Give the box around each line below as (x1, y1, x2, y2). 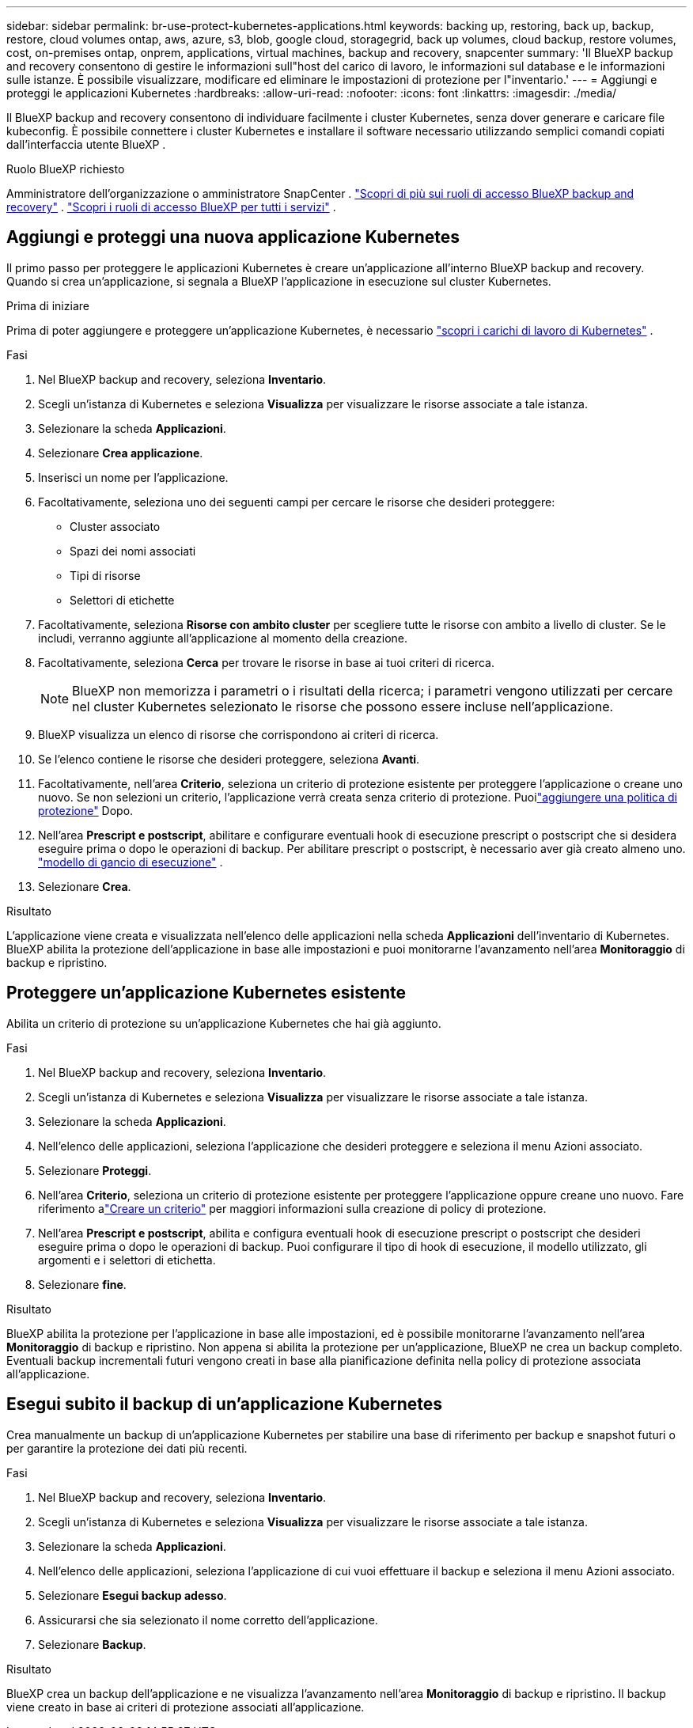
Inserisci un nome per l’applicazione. (38, 470, 229, 484)
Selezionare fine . (38, 1277, 127, 1291)
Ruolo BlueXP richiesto (6, 162, 125, 176)
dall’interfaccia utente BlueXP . (6, 138, 166, 151)
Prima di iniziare (6, 298, 89, 313)
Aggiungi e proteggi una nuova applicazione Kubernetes (6, 227, 460, 248)
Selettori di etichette (70, 593, 175, 607)
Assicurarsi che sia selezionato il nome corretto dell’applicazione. (38, 1612, 378, 1627)
